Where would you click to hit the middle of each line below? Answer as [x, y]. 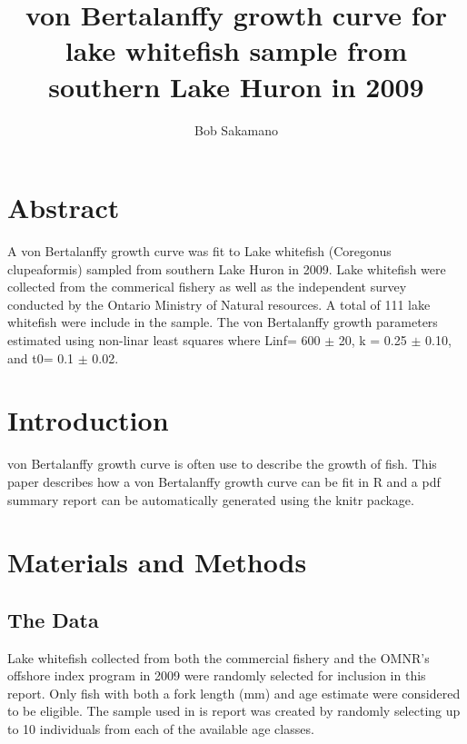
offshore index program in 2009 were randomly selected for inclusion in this [217, 675]
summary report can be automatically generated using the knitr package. [211, 499]
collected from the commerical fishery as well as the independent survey [207, 287]
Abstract [64, 208]
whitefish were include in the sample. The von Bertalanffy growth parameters [223, 322]
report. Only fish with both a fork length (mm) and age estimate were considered [234, 693]
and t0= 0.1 [41, 357]
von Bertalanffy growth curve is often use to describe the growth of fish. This [222, 464]
